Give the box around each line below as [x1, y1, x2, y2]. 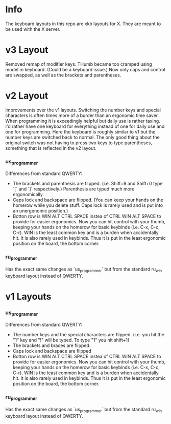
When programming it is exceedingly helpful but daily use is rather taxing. [5, 118, 161, 124]
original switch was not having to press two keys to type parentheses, [5, 140, 152, 146]
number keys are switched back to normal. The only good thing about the [5, 134, 160, 140]
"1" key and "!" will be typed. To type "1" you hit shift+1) [12, 337, 130, 343]
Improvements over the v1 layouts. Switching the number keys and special [5, 107, 161, 113]
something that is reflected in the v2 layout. [5, 145, 97, 151]
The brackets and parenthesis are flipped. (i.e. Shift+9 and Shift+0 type [12, 181, 163, 187]
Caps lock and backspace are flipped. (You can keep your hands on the [12, 197, 163, 203]
